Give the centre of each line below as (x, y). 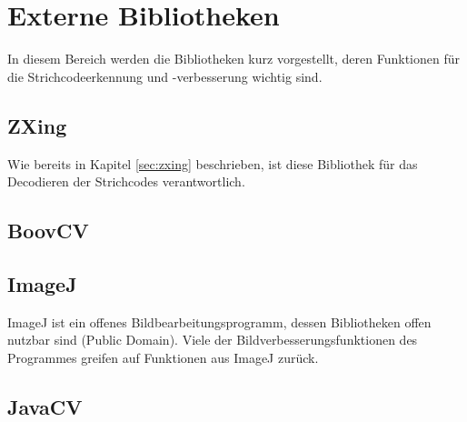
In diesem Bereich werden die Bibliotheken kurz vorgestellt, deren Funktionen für (233, 59)
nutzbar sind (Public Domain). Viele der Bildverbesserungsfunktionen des (213, 340)
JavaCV (45, 406)
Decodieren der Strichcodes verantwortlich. (126, 181)
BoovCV (48, 231)
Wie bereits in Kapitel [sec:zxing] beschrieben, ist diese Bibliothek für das (213, 163)
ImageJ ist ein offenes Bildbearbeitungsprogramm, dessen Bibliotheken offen (219, 322)
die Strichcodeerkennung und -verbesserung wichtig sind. (165, 76)
